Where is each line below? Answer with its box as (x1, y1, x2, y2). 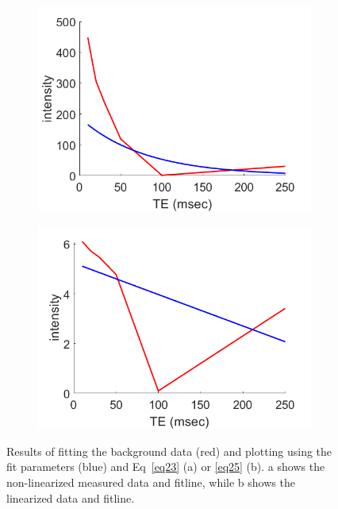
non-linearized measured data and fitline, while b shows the (6, 473, 295, 490)
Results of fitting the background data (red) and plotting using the (6, 442, 332, 459)
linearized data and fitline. (6, 489, 135, 506)
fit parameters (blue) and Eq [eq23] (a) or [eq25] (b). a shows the (6, 458, 325, 475)
